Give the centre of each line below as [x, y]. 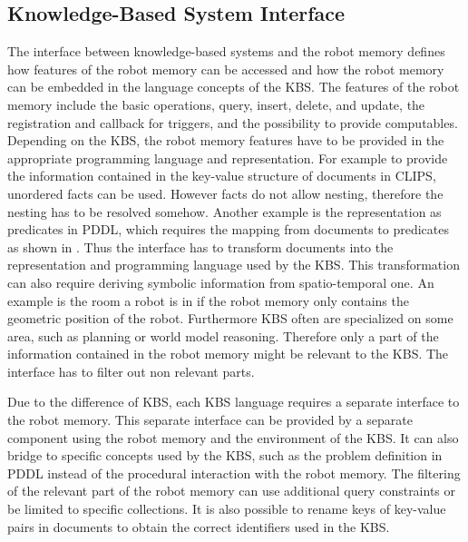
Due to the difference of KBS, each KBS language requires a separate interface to [234, 402]
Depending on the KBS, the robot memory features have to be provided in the [226, 140]
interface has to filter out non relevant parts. [131, 371]
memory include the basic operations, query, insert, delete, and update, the [216, 104]
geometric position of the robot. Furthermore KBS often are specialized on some [230, 318]
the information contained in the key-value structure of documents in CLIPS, [222, 176]
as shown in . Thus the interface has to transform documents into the [200, 246]
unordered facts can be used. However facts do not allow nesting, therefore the [225, 193]
